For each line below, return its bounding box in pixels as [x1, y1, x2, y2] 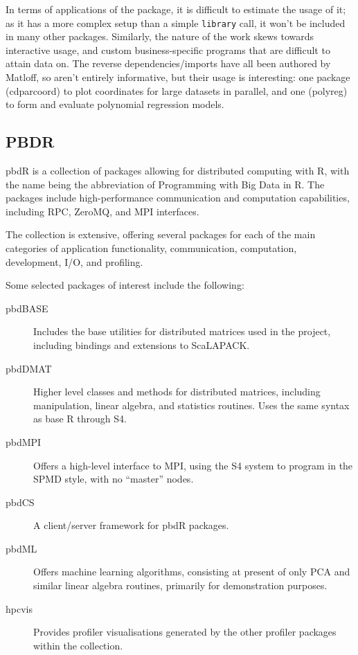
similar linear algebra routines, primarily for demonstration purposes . [33, 578, 328, 593]
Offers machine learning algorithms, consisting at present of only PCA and [33, 564, 350, 579]
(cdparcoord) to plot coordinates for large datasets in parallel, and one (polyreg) [6, 83, 348, 98]
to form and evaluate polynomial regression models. [6, 97, 224, 111]
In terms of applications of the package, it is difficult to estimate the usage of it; [6, 2, 346, 16]
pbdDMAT [6, 361, 52, 375]
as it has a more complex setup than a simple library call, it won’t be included [6, 15, 346, 30]
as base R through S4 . [33, 411, 127, 426]
